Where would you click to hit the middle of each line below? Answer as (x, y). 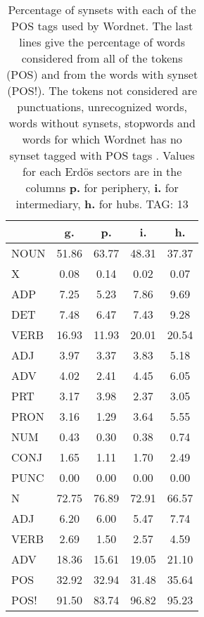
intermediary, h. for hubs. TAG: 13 (102, 204)
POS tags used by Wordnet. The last (102, 26)
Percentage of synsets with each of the (102, 9)
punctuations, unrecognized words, (102, 107)
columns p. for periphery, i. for (102, 187)
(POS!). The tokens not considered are (102, 90)
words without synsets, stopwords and (102, 123)
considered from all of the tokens (102, 58)
